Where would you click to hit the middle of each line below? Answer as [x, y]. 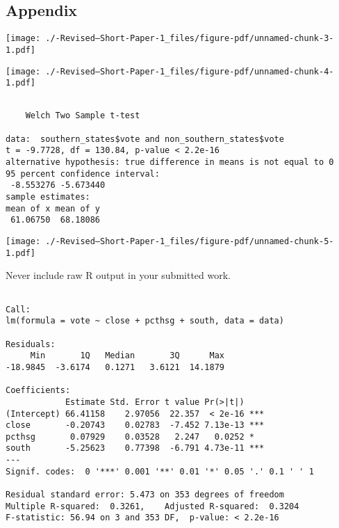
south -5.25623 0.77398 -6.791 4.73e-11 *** [135, 448]
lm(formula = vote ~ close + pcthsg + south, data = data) [145, 321]
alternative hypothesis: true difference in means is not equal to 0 [170, 162]
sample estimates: [48, 197]
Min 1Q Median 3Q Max [127, 356]
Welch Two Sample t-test [83, 116]
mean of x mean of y [53, 208]
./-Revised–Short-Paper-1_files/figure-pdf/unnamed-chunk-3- [190, 39]
